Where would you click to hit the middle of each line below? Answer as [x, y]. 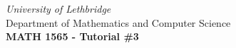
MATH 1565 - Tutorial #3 [72, 36]
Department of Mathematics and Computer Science [118, 22]
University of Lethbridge [58, 8]
